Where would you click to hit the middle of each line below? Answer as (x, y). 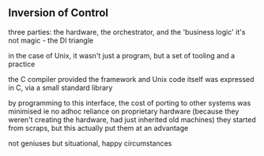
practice (22, 64)
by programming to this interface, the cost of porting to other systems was (130, 102)
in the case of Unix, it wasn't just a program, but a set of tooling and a (122, 55)
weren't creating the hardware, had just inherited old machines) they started (132, 119)
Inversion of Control (58, 13)
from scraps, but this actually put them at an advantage (98, 128)
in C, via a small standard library (60, 87)
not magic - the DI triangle (51, 40)
